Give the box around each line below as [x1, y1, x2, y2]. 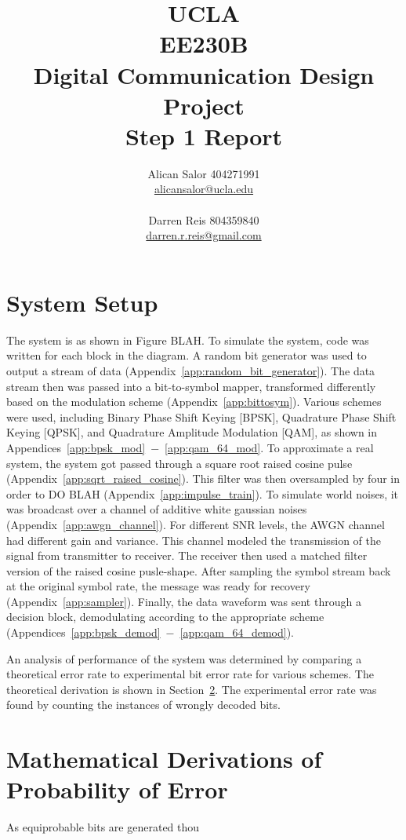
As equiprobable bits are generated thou [6, 819, 200, 835]
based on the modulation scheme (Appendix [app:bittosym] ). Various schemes [6, 393, 382, 410]
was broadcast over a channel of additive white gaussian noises [6, 501, 307, 517]
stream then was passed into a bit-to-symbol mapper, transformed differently [6, 378, 376, 394]
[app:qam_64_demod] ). [179, 624, 294, 641]
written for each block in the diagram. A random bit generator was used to [6, 347, 367, 363]
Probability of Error [6, 773, 228, 805]
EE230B [159, 27, 248, 60]
